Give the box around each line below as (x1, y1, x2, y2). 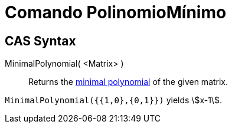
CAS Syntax (5, 33, 76, 48)
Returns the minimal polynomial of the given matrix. (28, 77, 228, 87)
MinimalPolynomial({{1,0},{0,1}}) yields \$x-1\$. (5, 95, 222, 106)
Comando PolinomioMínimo (5, 2, 227, 22)
